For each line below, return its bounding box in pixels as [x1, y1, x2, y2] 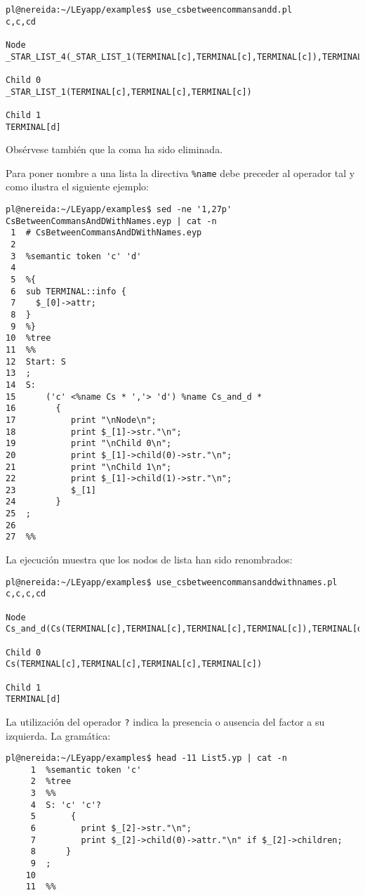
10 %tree [6, 333, 51, 344]
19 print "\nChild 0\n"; [6, 438, 172, 449]
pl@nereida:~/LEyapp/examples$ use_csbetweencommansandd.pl [6, 5, 293, 15]
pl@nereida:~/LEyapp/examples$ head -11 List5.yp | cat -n [6, 753, 287, 764]
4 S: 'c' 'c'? [30, 799, 102, 810]
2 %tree [30, 776, 72, 787]
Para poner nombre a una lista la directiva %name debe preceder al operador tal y [6, 165, 355, 180]
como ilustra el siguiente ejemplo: [6, 179, 149, 194]
